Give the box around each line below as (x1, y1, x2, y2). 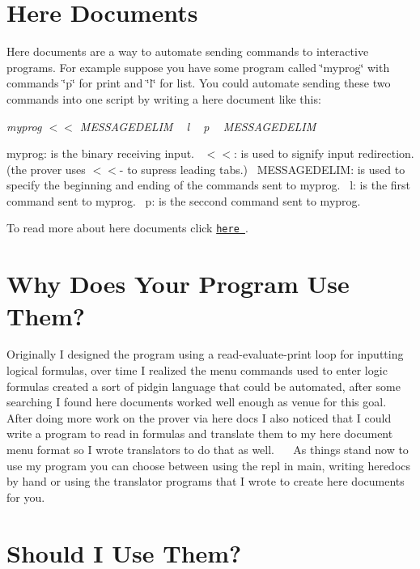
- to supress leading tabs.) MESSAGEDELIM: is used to (119, 160, 405, 177)
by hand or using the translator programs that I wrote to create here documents (6, 473, 405, 490)
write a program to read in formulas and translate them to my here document (6, 425, 393, 442)
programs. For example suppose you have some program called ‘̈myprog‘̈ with (6, 58, 390, 75)
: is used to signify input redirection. (233, 145, 414, 162)
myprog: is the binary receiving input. (6, 145, 195, 162)
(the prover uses (6, 160, 86, 177)
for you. (6, 488, 45, 505)
